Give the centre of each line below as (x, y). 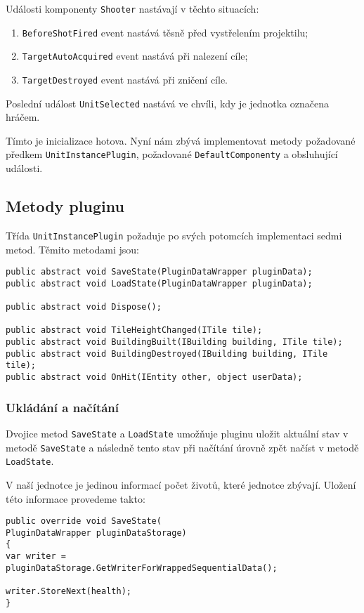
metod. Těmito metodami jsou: (72, 249)
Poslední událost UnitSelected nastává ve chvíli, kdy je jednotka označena (168, 103)
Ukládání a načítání (63, 407)
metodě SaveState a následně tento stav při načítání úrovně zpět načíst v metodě (182, 447)
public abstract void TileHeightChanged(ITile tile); (134, 330)
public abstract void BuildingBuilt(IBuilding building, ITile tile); (174, 342)
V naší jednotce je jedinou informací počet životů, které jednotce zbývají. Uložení (181, 484)
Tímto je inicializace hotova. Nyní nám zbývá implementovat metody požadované (181, 140)
